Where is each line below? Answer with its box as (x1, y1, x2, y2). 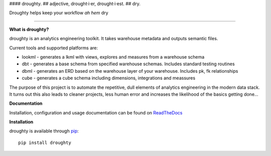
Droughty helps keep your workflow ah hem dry (9, 10, 108, 16)
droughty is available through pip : (9, 128, 79, 134)
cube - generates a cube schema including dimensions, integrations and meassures (22, 75, 196, 81)
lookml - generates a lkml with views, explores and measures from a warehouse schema (22, 54, 205, 60)
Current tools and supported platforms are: (9, 45, 98, 51)
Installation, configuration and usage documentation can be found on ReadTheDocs (9, 109, 183, 115)
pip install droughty (18, 139, 71, 145)
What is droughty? (9, 26, 49, 32)
